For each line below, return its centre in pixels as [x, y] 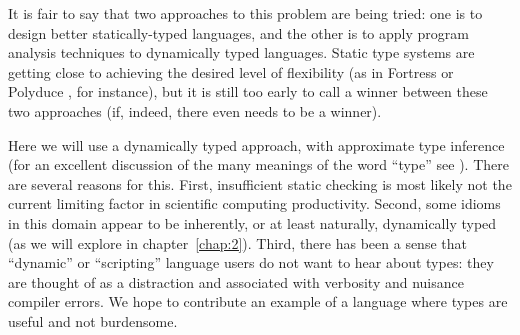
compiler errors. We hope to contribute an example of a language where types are [258, 301]
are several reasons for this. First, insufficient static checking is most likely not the [260, 183]
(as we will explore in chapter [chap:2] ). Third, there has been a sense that [237, 242]
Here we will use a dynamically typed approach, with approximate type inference [256, 144]
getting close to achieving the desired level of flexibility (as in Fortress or [231, 71]
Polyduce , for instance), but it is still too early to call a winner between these [248, 91]
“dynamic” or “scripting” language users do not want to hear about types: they [251, 262]
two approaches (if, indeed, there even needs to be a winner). [195, 110]
